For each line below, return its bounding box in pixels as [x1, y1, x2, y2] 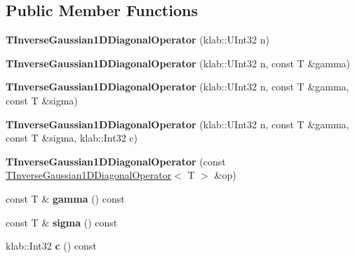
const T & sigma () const [6, 215, 118, 229]
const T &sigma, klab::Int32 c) [6, 130, 138, 145]
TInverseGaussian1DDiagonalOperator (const [6, 154, 226, 168]
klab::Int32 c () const [6, 238, 97, 253]
